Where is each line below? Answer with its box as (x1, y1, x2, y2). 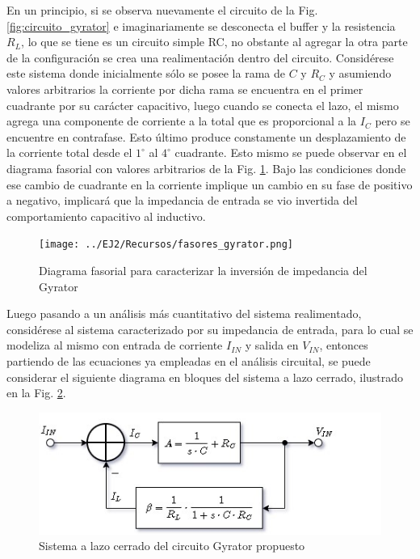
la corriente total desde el (6, 144, 132, 161)
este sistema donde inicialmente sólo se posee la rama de (6, 65, 285, 82)
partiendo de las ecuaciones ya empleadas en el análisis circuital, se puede (6, 352, 371, 369)
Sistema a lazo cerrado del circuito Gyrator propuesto (39, 537, 305, 554)
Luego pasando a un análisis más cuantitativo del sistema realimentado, (6, 305, 362, 322)
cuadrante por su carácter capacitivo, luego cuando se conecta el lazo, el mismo (6, 96, 399, 113)
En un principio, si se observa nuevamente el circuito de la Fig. (6, 2, 318, 18)
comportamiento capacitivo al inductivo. (6, 207, 206, 224)
